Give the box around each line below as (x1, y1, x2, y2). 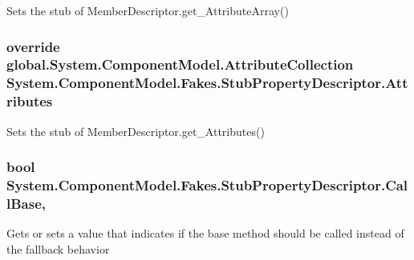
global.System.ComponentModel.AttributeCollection (6, 54, 354, 74)
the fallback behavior (6, 240, 110, 257)
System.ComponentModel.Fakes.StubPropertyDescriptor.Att (6, 73, 408, 93)
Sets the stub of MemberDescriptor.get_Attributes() (6, 122, 265, 139)
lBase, (6, 193, 47, 213)
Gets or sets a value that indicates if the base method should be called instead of (6, 225, 404, 242)
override (6, 36, 60, 56)
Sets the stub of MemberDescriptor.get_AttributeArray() (6, 2, 289, 18)
